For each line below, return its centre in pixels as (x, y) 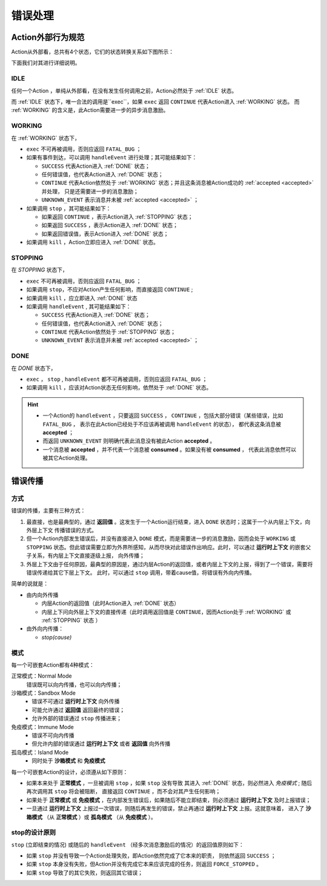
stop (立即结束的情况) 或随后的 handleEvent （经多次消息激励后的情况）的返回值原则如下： (128, 844)
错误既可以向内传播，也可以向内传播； (74, 684)
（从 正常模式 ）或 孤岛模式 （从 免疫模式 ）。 (100, 817)
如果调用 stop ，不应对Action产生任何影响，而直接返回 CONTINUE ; (110, 289)
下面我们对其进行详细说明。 (46, 63)
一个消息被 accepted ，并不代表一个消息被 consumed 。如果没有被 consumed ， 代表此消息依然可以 (170, 449)
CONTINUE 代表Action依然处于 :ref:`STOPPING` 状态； (108, 332)
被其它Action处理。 (67, 458)
